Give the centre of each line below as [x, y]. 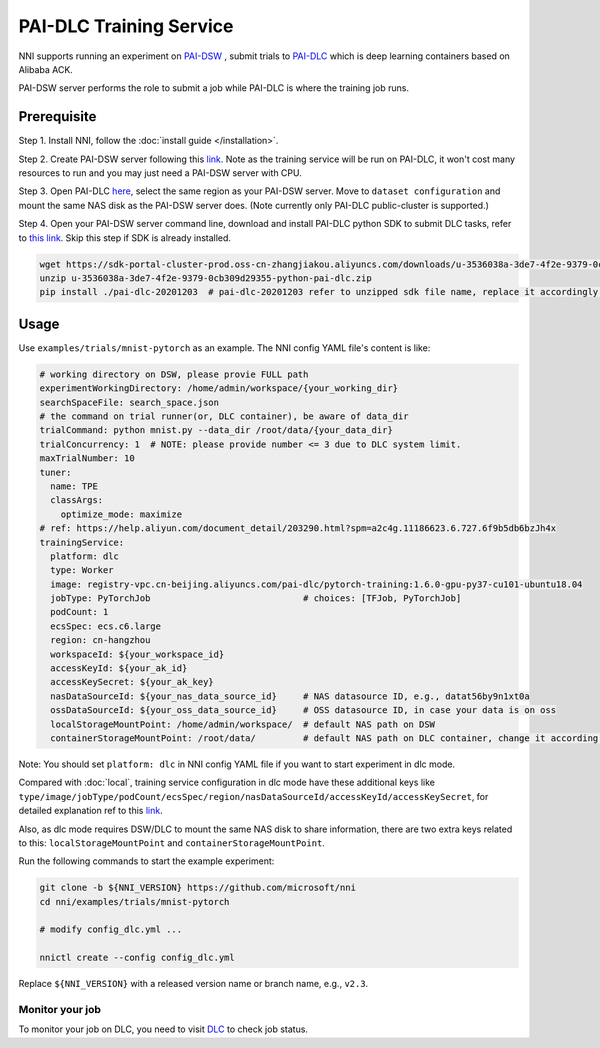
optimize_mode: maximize [121, 514]
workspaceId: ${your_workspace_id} [137, 654]
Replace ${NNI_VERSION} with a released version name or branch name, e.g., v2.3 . [193, 984]
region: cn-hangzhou [100, 640]
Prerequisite [57, 116]
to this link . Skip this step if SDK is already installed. [125, 237]
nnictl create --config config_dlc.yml [137, 958]
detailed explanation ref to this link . [91, 811]
